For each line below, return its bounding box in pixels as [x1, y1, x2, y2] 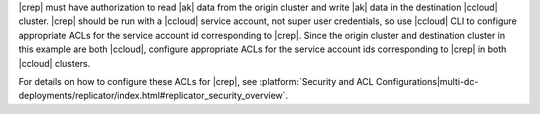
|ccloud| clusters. [18, 57, 91, 69]
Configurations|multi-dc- [375, 75, 479, 87]
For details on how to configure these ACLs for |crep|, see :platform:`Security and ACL [18, 75, 374, 87]
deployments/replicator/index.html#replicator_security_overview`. [18, 90, 289, 102]
